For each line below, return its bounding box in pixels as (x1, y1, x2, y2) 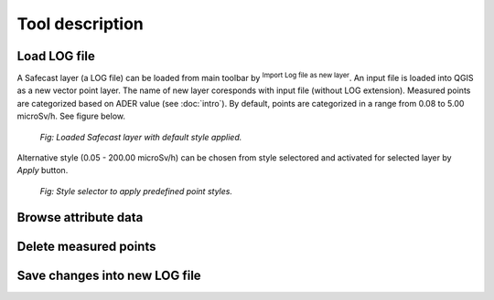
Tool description (16, 14, 144, 34)
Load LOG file (16, 48, 95, 64)
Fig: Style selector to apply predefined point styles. (39, 185, 233, 196)
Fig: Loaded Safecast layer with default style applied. (39, 131, 242, 142)
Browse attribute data (16, 210, 144, 225)
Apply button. (16, 165, 69, 176)
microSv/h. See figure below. (16, 110, 125, 122)
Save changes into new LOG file (16, 267, 201, 283)
